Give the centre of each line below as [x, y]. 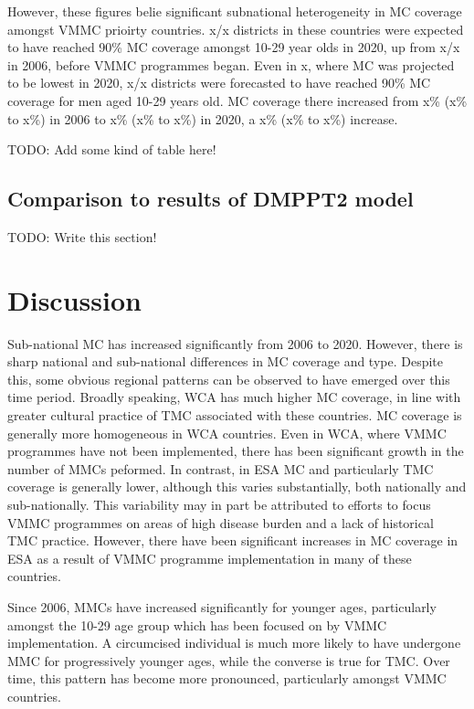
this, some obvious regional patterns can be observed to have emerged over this [229, 379]
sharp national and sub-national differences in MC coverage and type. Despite [226, 361]
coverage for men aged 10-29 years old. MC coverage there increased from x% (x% [237, 100]
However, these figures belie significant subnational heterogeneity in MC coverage [235, 11]
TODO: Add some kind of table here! [112, 149]
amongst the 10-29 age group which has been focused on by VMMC [197, 624]
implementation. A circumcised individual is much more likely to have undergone [234, 643]
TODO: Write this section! [82, 236]
